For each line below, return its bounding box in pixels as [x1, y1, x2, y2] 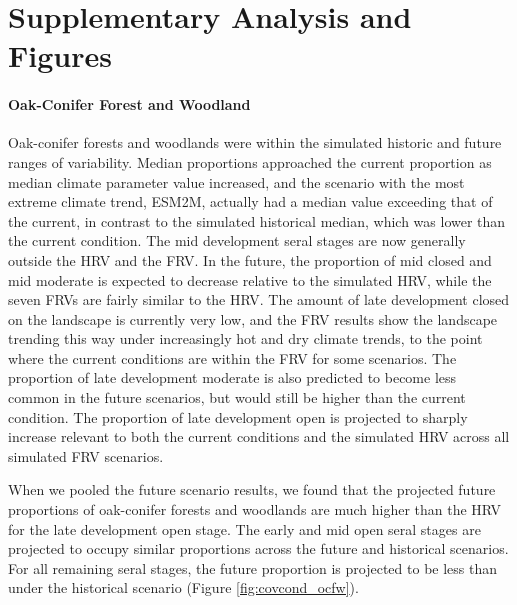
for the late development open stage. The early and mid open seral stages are [8, 518, 481, 539]
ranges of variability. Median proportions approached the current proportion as [8, 151, 492, 172]
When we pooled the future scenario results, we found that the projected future [8, 479, 496, 500]
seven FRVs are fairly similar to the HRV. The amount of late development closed [8, 289, 510, 310]
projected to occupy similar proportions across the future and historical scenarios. [8, 538, 509, 559]
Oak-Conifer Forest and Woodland [8, 94, 251, 115]
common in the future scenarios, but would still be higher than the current [8, 387, 466, 408]
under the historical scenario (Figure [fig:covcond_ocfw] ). [8, 577, 359, 598]
